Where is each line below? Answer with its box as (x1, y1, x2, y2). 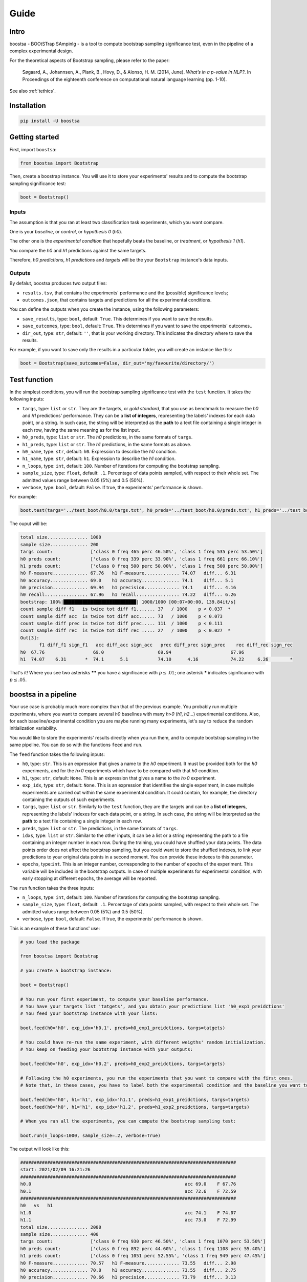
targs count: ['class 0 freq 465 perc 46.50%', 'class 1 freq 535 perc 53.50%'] (20, 549, 264, 555)
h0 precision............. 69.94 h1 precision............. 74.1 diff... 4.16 (20, 585, 236, 591)
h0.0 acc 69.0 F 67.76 (20, 1181, 236, 1187)
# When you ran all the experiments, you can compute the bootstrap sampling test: (20, 1118, 236, 1124)
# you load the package (20, 939, 80, 945)
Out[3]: (20, 635, 39, 640)
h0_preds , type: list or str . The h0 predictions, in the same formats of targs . (22, 434, 193, 440)
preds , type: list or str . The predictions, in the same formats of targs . (22, 825, 178, 831)
